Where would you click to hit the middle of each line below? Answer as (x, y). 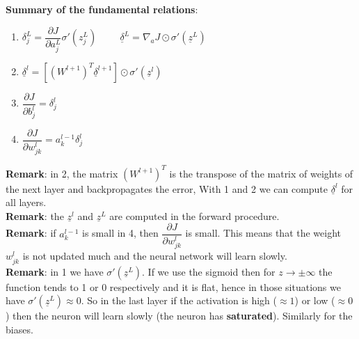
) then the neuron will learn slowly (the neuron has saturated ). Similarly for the (179, 316)
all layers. (26, 202)
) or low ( (315, 300)
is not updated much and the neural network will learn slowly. (155, 256)
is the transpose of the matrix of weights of (261, 173)
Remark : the (35, 215)
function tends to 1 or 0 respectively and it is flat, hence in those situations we (173, 286)
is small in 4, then (120, 233)
